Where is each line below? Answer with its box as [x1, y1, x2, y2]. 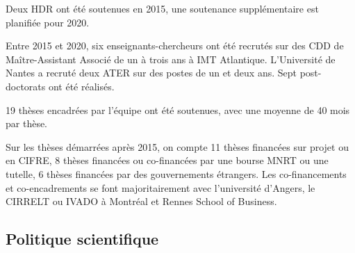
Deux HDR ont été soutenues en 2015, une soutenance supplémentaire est [6, 1, 319, 15]
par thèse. [6, 116, 48, 131]
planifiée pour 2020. [6, 15, 90, 29]
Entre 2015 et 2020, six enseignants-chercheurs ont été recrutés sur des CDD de [6, 38, 344, 53]
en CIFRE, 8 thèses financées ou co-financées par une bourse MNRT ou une [6, 153, 329, 168]
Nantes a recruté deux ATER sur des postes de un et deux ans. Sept [6, 65, 297, 80]
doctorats [6, 79, 46, 93]
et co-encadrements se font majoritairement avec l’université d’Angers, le [6, 180, 315, 195]
